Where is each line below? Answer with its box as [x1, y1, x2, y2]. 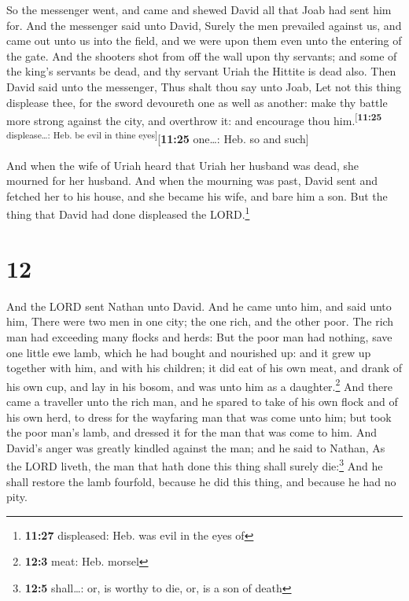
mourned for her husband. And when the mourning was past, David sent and [6, 172, 378, 189]
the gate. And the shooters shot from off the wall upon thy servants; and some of [6, 47, 397, 64]
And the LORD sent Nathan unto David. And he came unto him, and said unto [6, 297, 392, 314]
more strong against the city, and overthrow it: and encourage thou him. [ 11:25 [6, 110, 382, 128]
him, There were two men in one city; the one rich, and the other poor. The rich [6, 313, 394, 330]
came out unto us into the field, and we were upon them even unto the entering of [6, 32, 402, 49]
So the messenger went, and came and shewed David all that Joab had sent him [6, 2, 392, 17]
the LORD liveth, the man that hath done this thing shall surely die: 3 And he [6, 455, 383, 474]
